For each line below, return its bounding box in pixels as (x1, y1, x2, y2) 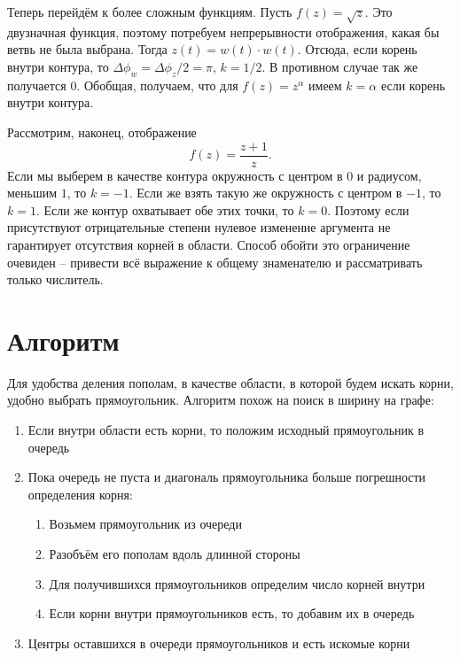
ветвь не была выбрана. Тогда (7, 40, 168, 58)
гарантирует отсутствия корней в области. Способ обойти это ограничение (7, 235, 410, 253)
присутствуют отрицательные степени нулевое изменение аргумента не (7, 218, 391, 236)
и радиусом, (356, 166, 422, 184)
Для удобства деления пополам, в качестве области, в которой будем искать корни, (7, 373, 454, 391)
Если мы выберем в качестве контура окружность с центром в (7, 166, 343, 184)
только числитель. (7, 270, 104, 289)
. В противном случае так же (261, 57, 418, 75)
